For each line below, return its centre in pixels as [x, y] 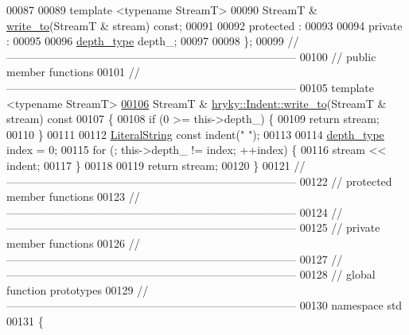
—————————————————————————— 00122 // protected [199, 181]
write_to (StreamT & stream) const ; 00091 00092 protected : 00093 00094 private [204, 25]
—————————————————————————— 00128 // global [191, 274]
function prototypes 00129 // [78, 289]
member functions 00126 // [73, 243]
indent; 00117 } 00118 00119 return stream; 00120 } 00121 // [156, 165]
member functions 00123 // [73, 196]
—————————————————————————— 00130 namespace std [204, 305]
